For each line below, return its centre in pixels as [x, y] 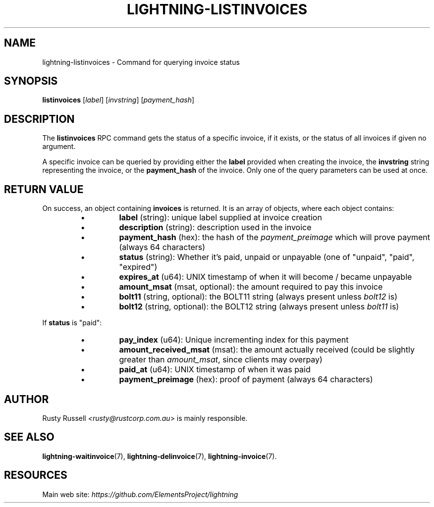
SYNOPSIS [31, 81]
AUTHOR [27, 399]
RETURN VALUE [44, 189]
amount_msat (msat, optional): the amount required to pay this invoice [251, 287]
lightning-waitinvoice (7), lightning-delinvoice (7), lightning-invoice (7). [160, 456]
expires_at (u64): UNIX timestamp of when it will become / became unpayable [266, 277]
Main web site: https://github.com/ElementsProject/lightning [140, 494]
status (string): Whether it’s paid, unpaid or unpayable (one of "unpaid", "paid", [267, 257]
